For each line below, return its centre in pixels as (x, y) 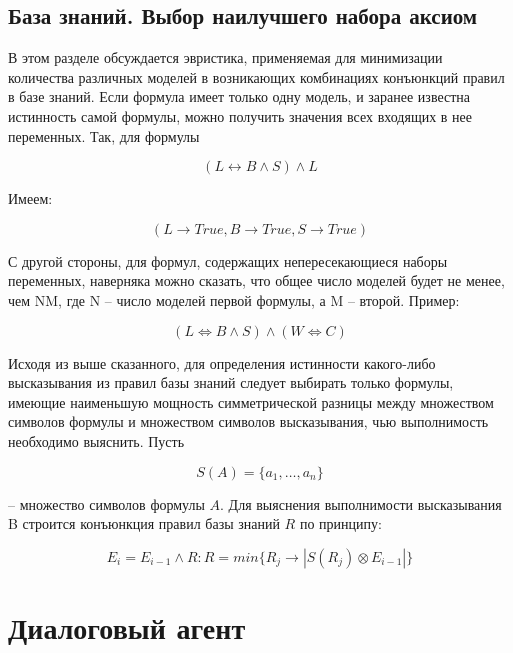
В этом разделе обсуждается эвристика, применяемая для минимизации (225, 57)
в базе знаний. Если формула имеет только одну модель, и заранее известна (239, 96)
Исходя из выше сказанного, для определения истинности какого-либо (222, 362)
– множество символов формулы (106, 503)
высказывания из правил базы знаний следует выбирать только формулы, (231, 382)
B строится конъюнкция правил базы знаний (144, 523)
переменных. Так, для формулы (104, 135)
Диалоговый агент (127, 626)
